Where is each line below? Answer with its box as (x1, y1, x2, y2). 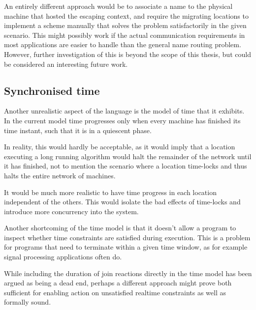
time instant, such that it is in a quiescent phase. (4, 125, 152, 135)
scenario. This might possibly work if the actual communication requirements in (4, 29, 245, 40)
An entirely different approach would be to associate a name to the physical (4, 1, 233, 11)
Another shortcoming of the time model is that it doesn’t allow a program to (4, 223, 236, 233)
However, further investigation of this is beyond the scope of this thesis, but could (4, 49, 251, 59)
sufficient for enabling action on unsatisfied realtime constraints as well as (4, 287, 226, 297)
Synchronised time (4, 83, 100, 98)
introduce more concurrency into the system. (4, 206, 139, 216)
